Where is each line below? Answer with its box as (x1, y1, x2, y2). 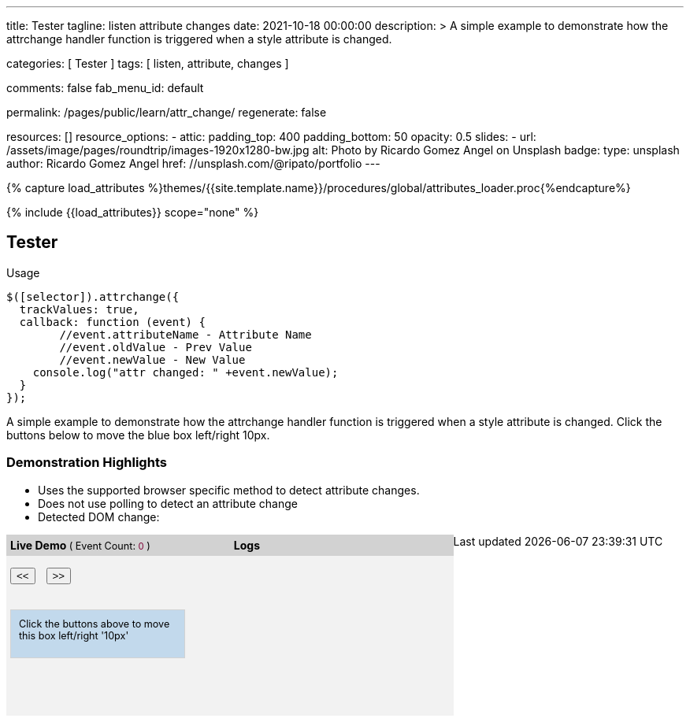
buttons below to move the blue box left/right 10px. (6, 428, 270, 442)
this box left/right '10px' (19, 629, 129, 642)
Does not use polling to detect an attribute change (38, 496, 298, 510)
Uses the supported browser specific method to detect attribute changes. (38, 483, 420, 497)
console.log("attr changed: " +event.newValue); (32, 365, 339, 379)
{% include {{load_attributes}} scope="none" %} (6, 205, 259, 219)
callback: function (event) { (19, 315, 206, 328)
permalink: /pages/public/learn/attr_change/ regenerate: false (6, 106, 327, 119)
